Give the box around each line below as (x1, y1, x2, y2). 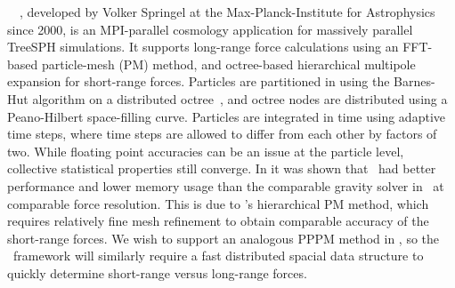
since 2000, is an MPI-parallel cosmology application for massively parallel (7, 20, 413, 38)
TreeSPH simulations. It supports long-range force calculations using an (7, 37, 399, 56)
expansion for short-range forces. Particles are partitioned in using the (7, 72, 390, 91)
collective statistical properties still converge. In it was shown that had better (7, 159, 436, 178)
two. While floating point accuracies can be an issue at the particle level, (7, 141, 404, 160)
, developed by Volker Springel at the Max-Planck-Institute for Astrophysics (20, 3, 435, 20)
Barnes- (394, 72, 435, 91)
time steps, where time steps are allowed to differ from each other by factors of (7, 124, 437, 143)
